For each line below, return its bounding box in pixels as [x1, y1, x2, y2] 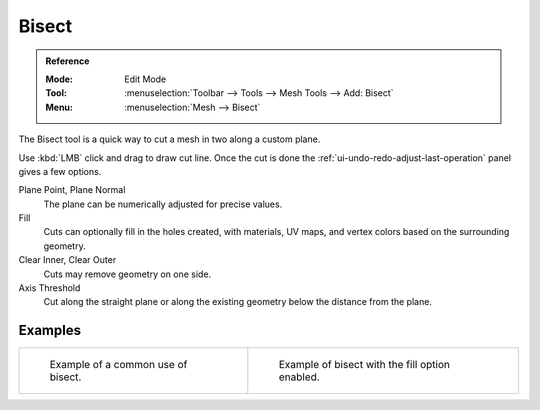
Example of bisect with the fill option [278, 358, 450, 372]
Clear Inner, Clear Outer [18, 254, 117, 266]
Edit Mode [124, 73, 167, 85]
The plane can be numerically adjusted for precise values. [43, 198, 283, 210]
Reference [45, 55, 90, 67]
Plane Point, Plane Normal [18, 184, 126, 196]
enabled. [278, 370, 320, 384]
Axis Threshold [18, 282, 81, 294]
